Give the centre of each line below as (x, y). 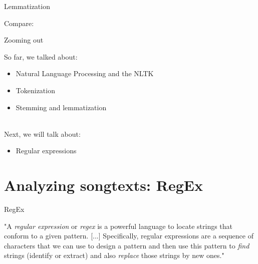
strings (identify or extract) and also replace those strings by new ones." (114, 255)
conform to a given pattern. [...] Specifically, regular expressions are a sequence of (129, 236)
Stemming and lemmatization (61, 107)
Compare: (19, 23)
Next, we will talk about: (42, 134)
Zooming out (24, 40)
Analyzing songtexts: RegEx (103, 185)
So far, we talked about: (41, 56)
